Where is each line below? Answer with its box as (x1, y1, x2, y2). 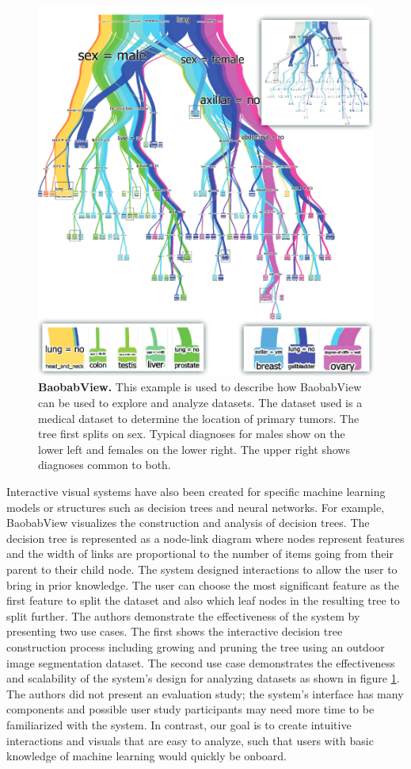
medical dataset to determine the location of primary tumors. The (38, 409, 360, 426)
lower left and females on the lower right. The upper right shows (38, 440, 350, 457)
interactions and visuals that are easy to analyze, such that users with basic (6, 732, 374, 748)
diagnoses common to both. (38, 456, 171, 473)
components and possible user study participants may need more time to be (6, 701, 375, 717)
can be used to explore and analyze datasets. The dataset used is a (38, 394, 363, 411)
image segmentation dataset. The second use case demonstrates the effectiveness (6, 654, 395, 671)
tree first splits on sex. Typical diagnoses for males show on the (38, 425, 345, 442)
